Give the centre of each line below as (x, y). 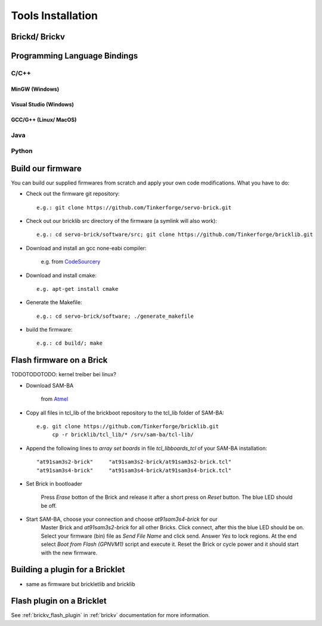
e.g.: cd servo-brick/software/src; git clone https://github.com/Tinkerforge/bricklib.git (175, 235)
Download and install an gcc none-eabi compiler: (86, 248)
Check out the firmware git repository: (73, 194)
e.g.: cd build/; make (70, 343)
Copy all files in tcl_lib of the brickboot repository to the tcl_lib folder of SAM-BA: (125, 413)
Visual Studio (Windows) (43, 104)
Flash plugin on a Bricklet (59, 601)
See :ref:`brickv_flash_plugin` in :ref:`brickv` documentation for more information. (110, 615)
